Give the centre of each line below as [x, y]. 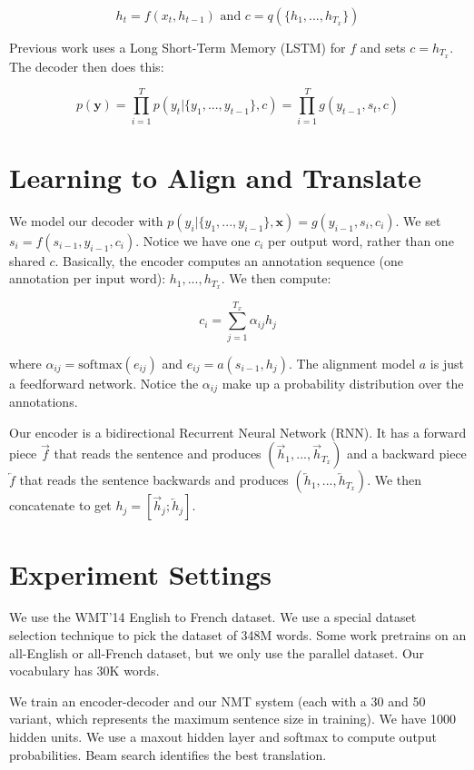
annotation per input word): [88, 278]
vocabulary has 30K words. [84, 671]
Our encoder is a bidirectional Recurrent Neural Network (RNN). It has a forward [238, 432]
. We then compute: [276, 278]
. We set [418, 220]
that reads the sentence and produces [158, 454]
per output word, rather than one [361, 240]
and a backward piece [406, 454]
